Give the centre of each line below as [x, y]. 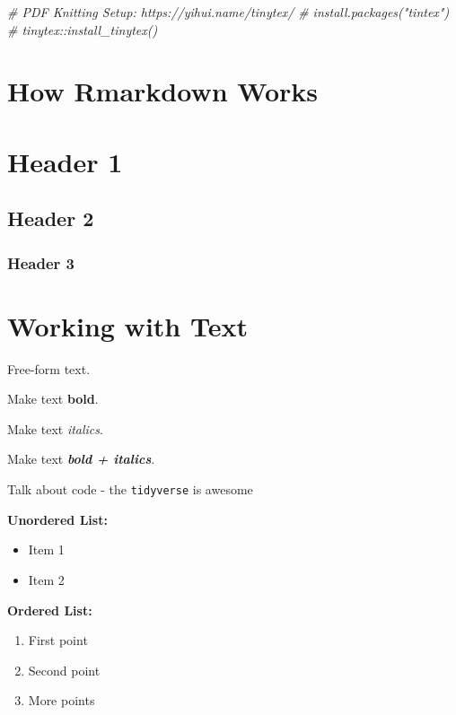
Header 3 [41, 262]
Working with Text [127, 325]
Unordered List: [57, 519]
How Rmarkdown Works [162, 91]
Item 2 [46, 579]
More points [61, 700]
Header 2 [51, 218]
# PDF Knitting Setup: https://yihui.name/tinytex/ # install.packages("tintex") [228, 12]
